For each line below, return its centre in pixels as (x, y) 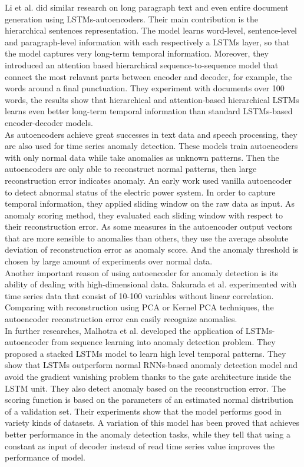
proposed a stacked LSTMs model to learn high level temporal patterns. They (146, 353)
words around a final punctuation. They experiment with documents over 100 (145, 88)
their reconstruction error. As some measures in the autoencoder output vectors (149, 226)
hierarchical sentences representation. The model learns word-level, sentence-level (151, 30)
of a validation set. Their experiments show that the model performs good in (143, 411)
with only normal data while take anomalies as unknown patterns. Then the (142, 157)
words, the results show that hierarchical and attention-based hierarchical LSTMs (152, 99)
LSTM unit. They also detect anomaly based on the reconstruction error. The (146, 388)
